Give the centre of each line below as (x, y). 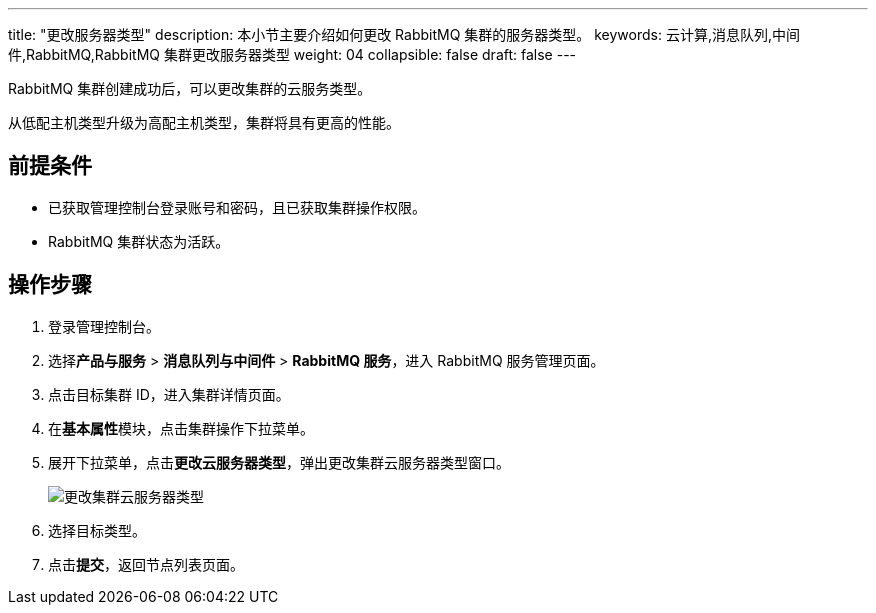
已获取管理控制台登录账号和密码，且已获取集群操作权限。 (237, 207)
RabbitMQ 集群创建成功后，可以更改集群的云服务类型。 (190, 88)
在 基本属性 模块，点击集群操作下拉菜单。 (181, 428)
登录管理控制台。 (104, 326)
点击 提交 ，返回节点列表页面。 (146, 564)
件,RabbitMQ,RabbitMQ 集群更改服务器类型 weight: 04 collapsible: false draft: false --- (292, 54)
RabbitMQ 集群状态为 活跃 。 (139, 241)
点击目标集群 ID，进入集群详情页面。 (169, 394)
